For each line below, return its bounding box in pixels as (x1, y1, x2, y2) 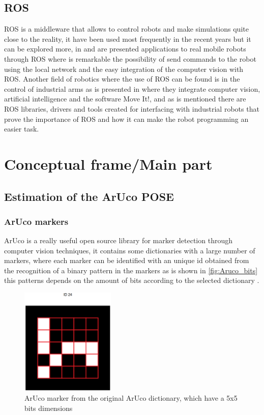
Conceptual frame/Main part (4, 153, 213, 174)
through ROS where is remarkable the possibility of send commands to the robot (4, 53, 256, 64)
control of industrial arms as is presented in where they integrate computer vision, (4, 83, 260, 94)
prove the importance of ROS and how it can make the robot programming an (4, 113, 249, 124)
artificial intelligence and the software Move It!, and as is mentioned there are (4, 93, 246, 104)
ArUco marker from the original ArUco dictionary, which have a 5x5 (24, 393, 238, 403)
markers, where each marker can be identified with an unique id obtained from (4, 255, 249, 266)
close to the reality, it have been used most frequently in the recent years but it (4, 33, 251, 44)
